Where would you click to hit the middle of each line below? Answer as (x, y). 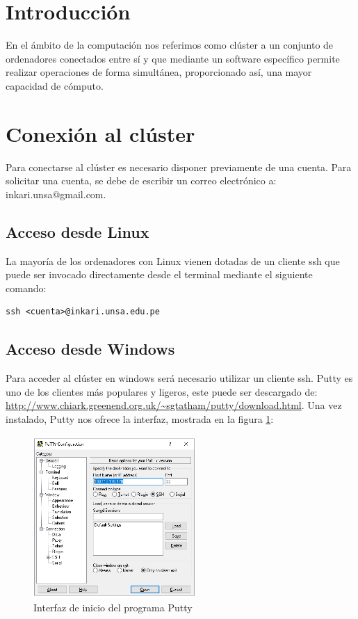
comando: (26, 288)
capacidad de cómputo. (55, 85)
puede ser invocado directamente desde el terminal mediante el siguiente (159, 274)
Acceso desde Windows (90, 349)
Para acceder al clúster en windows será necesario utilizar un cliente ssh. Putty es (179, 378)
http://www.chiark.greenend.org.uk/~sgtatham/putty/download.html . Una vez (174, 405)
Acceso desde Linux (78, 231)
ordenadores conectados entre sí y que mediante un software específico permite (173, 58)
